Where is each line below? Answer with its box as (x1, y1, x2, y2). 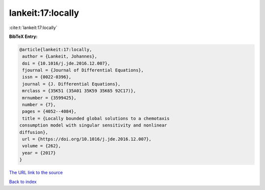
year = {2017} (22, 150, 56, 156)
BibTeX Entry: (9, 33, 38, 39)
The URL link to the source (9, 170, 63, 176)
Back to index (9, 179, 37, 185)
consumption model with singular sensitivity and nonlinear (19, 123, 167, 128)
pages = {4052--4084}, (22, 109, 77, 114)
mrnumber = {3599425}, (22, 95, 77, 100)
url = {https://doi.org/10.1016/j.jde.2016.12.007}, (22, 136, 152, 142)
